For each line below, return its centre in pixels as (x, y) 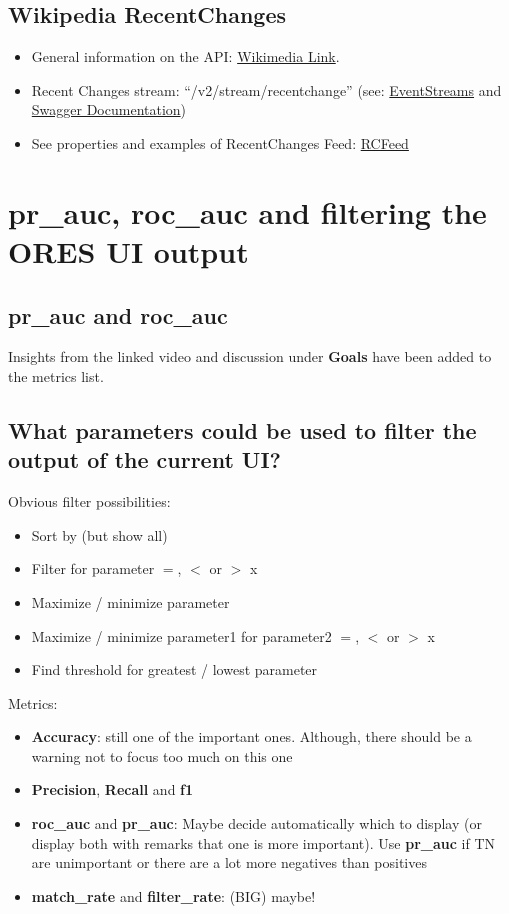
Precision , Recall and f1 (112, 789)
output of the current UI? (144, 459)
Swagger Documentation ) (109, 109)
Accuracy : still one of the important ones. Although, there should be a (251, 736)
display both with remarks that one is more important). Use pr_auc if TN (263, 842)
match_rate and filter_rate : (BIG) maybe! (173, 895)
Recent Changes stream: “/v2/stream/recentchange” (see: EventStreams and (266, 89)
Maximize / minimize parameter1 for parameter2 (181, 635)
